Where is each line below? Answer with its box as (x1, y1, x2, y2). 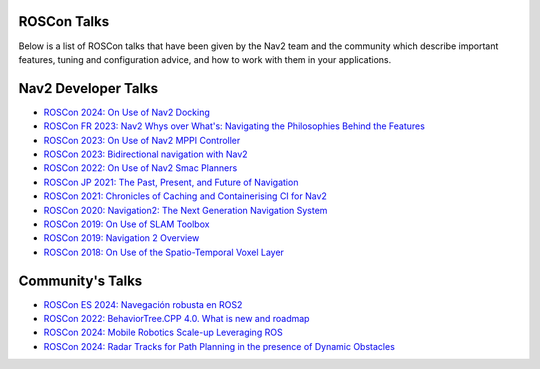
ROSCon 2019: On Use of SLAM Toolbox (43, 218, 210, 230)
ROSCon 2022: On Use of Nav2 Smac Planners (43, 162, 238, 174)
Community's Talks (18, 272, 143, 289)
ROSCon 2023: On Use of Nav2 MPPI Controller (43, 134, 241, 146)
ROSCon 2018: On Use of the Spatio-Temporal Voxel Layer (43, 246, 285, 258)
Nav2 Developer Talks (18, 80, 159, 97)
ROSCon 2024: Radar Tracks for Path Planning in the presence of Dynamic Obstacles (43, 340, 395, 352)
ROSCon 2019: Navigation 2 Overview (43, 232, 200, 244)
